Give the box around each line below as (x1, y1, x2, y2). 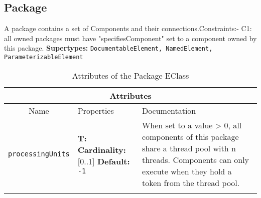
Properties (77, 104, 114, 116)
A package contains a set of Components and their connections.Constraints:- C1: (4, 23, 252, 34)
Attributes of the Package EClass (72, 69, 189, 81)
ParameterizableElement (4, 54, 83, 61)
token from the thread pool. (142, 176, 240, 188)
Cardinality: (77, 144, 126, 156)
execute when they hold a (142, 165, 232, 177)
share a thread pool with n (142, 142, 236, 154)
